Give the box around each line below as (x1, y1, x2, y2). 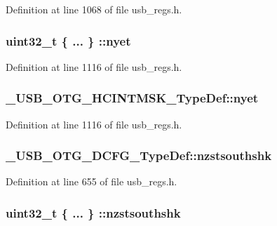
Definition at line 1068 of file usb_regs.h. (6, 2, 182, 16)
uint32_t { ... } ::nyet (6, 32, 131, 49)
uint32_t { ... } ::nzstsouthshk (6, 204, 181, 221)
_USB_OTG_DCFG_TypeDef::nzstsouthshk (6, 147, 272, 164)
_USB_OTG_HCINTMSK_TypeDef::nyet (6, 89, 259, 107)
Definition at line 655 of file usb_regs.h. (6, 174, 177, 189)
